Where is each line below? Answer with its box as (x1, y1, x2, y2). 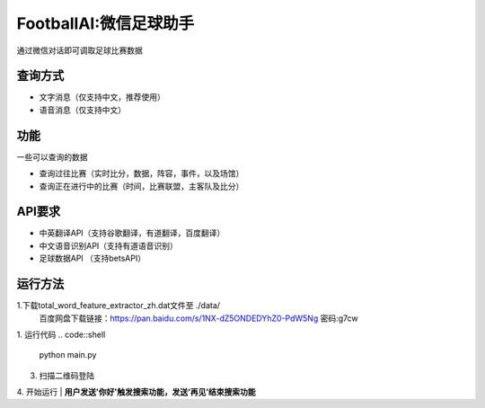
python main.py (39, 350, 97, 360)
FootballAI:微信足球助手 (16, 13, 195, 33)
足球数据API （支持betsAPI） (39, 253, 146, 264)
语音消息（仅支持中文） (39, 104, 126, 115)
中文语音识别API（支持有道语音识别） (39, 240, 179, 251)
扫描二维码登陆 (39, 369, 94, 381)
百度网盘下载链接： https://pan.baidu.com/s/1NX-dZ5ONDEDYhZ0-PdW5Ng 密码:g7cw (39, 313, 358, 324)
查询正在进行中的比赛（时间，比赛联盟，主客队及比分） (39, 181, 244, 191)
